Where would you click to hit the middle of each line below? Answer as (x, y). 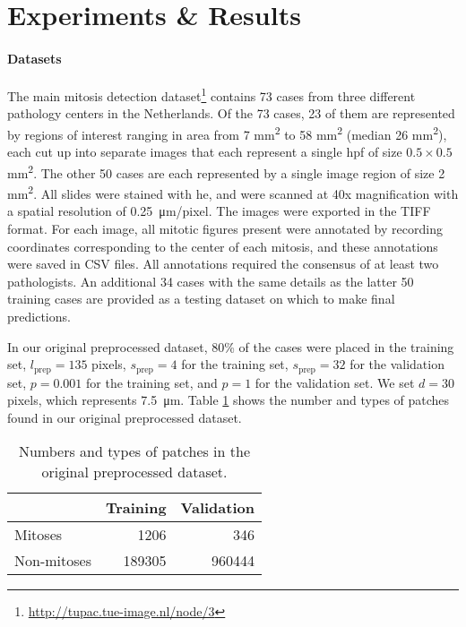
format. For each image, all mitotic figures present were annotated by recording (225, 228)
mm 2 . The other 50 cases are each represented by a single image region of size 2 (226, 171)
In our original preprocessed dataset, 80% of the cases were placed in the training (231, 346)
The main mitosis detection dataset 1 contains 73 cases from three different (211, 94)
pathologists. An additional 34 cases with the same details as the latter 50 (211, 281)
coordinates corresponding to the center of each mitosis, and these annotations (223, 246)
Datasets (35, 58)
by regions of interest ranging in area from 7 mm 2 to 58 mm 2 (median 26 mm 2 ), (227, 133)
